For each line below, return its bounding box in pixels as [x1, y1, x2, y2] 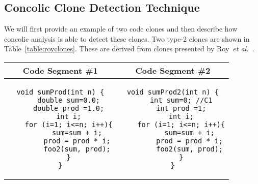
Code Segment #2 [135, 64, 211, 76]
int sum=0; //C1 [149, 96, 213, 104]
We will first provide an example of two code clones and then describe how [4, 23, 238, 34]
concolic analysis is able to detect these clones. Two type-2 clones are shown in [4, 33, 250, 44]
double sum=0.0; [37, 96, 100, 104]
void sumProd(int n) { [16, 87, 105, 96]
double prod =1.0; [33, 104, 105, 112]
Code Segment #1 [22, 64, 98, 76]
